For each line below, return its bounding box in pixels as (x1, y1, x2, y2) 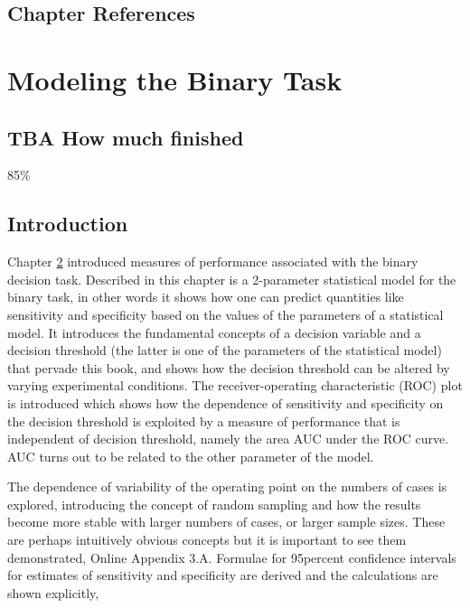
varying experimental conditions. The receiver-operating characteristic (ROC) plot (7, 376, 463, 395)
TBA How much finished (7, 123, 244, 151)
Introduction (7, 210, 128, 238)
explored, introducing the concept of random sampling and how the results (7, 494, 421, 513)
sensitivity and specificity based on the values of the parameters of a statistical (7, 304, 444, 323)
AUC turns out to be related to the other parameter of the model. (7, 446, 374, 465)
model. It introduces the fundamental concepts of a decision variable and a (7, 323, 421, 341)
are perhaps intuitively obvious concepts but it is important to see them (7, 530, 407, 549)
